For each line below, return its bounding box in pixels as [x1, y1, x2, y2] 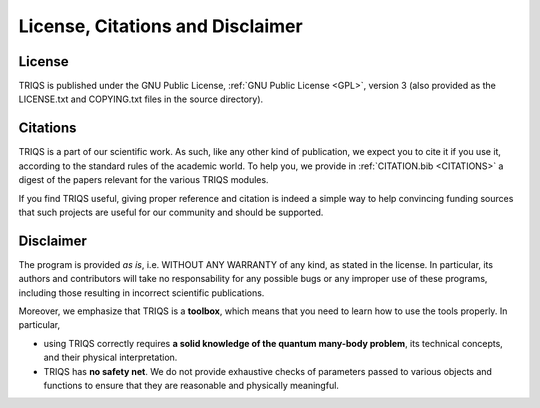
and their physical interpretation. [43, 351, 178, 364]
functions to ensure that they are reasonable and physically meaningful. [43, 379, 340, 391]
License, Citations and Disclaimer [18, 15, 304, 37]
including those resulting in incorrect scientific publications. [18, 286, 265, 299]
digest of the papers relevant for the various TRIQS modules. [18, 174, 269, 186]
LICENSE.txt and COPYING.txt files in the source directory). [18, 93, 264, 105]
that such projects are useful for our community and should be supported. [18, 206, 324, 218]
